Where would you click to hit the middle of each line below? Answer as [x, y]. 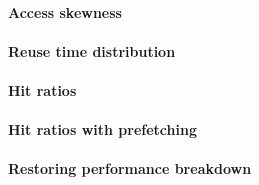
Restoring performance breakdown [130, 168]
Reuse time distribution [92, 50]
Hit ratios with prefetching [102, 129]
